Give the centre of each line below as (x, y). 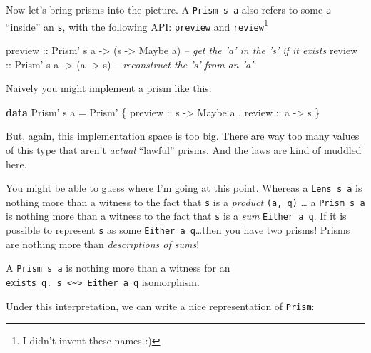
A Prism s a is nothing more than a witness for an (118, 268)
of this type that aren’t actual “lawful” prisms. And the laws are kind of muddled (184, 149)
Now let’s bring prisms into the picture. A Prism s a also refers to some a (169, 9)
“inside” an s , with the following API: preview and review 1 (137, 25)
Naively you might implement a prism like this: (109, 88)
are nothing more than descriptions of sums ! (103, 244)
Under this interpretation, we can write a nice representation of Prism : (160, 306)
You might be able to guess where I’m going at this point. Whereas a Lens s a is (184, 188)
